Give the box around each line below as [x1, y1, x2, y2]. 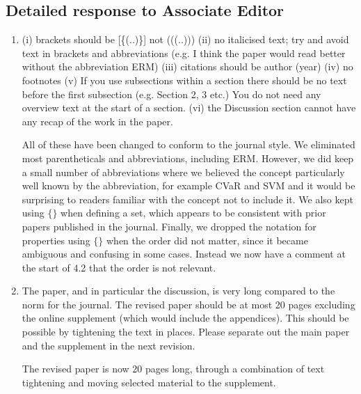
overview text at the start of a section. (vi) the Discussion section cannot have [22, 100, 356, 115]
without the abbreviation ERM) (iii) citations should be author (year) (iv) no [22, 59, 353, 74]
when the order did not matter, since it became [106, 233, 308, 247]
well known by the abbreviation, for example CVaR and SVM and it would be [22, 178, 355, 193]
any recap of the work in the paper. [22, 113, 173, 128]
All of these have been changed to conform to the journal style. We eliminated [22, 137, 355, 152]
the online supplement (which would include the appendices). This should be [22, 310, 349, 325]
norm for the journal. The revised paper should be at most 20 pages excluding [22, 297, 355, 311]
